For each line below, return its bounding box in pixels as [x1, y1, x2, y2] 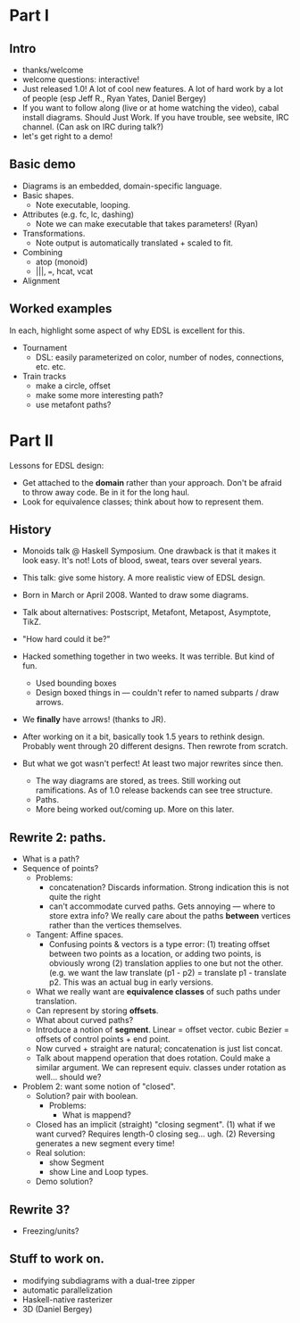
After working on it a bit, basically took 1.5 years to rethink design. [21, 731, 265, 742]
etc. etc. [35, 361, 66, 371]
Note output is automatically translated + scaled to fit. [35, 237, 234, 248]
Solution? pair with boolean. [35, 1091, 138, 1102]
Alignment [21, 275, 61, 286]
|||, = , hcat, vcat [35, 265, 94, 277]
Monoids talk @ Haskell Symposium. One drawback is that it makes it [21, 545, 277, 556]
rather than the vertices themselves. [48, 920, 182, 931]
